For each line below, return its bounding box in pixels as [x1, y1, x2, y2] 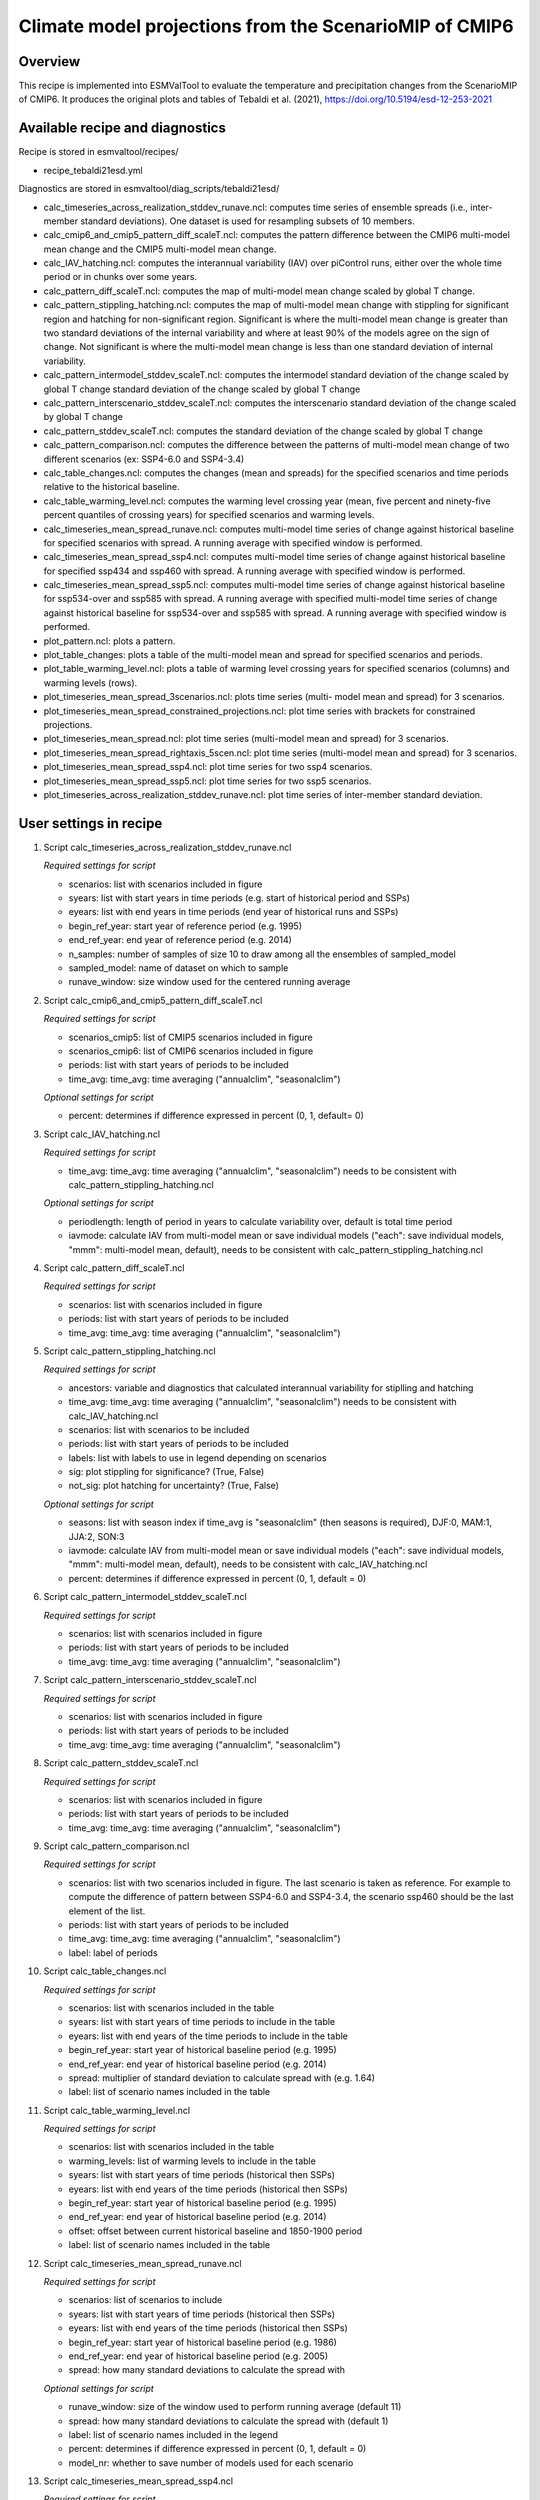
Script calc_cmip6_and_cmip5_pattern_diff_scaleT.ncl [43, 994, 263, 1006]
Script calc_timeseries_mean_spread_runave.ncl [43, 2257, 242, 2269]
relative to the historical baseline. [43, 481, 180, 493]
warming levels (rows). [43, 676, 138, 689]
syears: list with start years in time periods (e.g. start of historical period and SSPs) [68, 892, 410, 904]
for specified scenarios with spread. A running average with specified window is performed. [43, 536, 424, 549]
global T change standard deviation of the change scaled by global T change [43, 383, 361, 395]
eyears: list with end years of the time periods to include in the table [68, 2030, 349, 2042]
